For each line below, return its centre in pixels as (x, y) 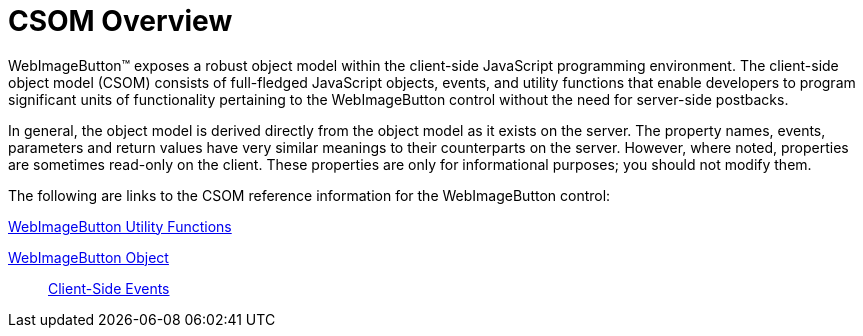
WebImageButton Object (88, 257)
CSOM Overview (120, 21)
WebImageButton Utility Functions (120, 226)
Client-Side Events (109, 288)
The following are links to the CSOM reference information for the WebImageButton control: (309, 195)
